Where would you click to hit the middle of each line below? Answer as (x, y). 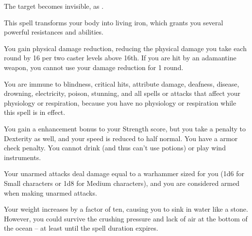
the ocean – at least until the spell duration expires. (81, 228)
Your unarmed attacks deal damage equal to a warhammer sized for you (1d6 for (124, 173)
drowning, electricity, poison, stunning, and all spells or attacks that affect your (122, 93)
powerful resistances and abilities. (54, 32)
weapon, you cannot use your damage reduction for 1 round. (94, 67)
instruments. (23, 157)
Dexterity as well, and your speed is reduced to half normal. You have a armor (121, 138)
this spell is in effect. (35, 112)
